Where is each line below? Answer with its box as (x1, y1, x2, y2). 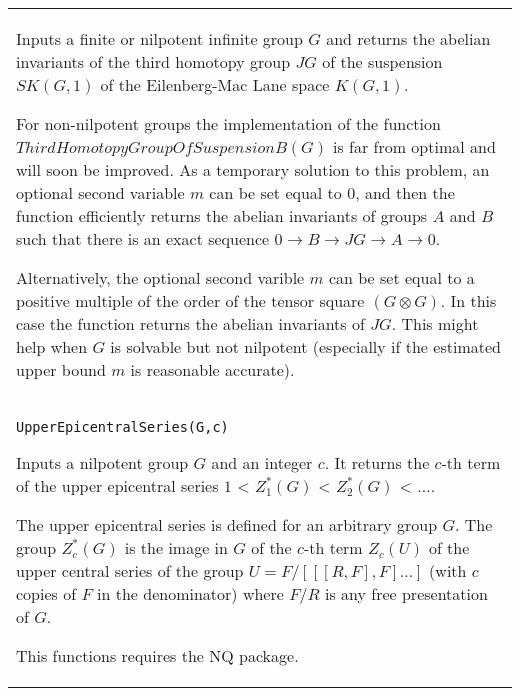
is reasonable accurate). (130, 358, 295, 381)
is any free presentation (324, 582, 488, 605)
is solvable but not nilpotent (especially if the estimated (110, 335, 501, 358)
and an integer (211, 451, 313, 474)
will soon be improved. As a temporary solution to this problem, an (16, 158, 490, 181)
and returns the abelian (326, 27, 491, 50)
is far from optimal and (332, 135, 496, 158)
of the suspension (322, 50, 443, 73)
